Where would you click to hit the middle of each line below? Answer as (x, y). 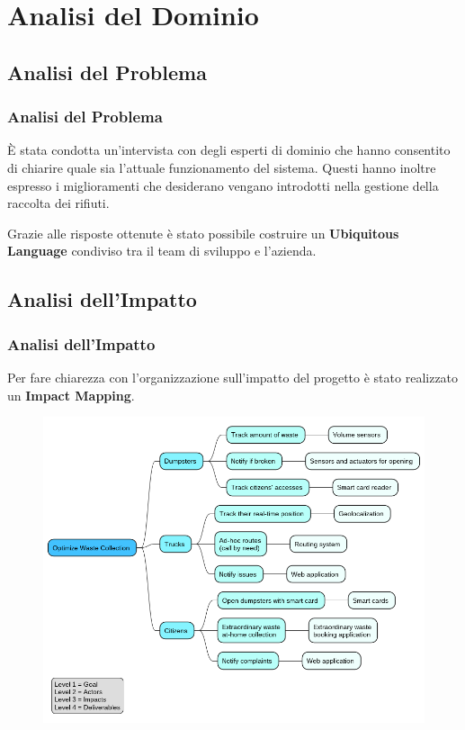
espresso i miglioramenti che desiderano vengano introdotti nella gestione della (223, 185)
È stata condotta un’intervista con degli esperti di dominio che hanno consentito (229, 150)
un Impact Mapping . (71, 395)
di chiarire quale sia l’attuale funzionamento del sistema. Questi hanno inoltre (222, 167)
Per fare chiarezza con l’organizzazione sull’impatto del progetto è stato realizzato (233, 377)
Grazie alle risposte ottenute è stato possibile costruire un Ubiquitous (203, 233)
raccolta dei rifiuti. (58, 203)
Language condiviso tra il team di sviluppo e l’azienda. (162, 251)
